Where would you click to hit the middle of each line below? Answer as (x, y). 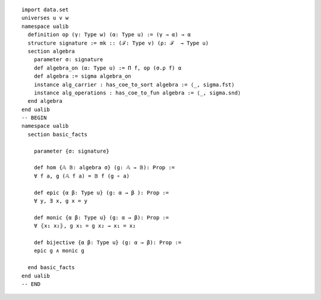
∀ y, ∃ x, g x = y (61, 201)
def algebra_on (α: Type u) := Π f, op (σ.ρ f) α (107, 68)
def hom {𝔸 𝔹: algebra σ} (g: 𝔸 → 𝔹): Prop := (104, 168)
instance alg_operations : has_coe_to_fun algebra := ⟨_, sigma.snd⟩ (137, 93)
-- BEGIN (34, 118)
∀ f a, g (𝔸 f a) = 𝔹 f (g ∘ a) (82, 176)
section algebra (51, 51)
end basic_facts (51, 268)
